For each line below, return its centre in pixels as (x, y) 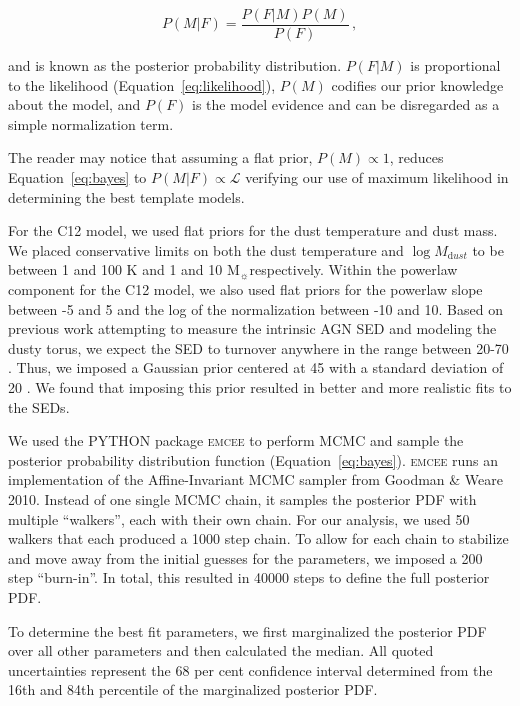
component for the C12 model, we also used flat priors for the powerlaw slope (245, 289)
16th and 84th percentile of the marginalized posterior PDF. (193, 689)
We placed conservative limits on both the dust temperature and (206, 249)
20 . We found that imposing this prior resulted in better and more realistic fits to (260, 386)
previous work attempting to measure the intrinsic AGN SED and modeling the (252, 328)
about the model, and (74, 104)
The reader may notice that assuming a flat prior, (160, 157)
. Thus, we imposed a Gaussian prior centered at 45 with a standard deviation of (256, 367)
